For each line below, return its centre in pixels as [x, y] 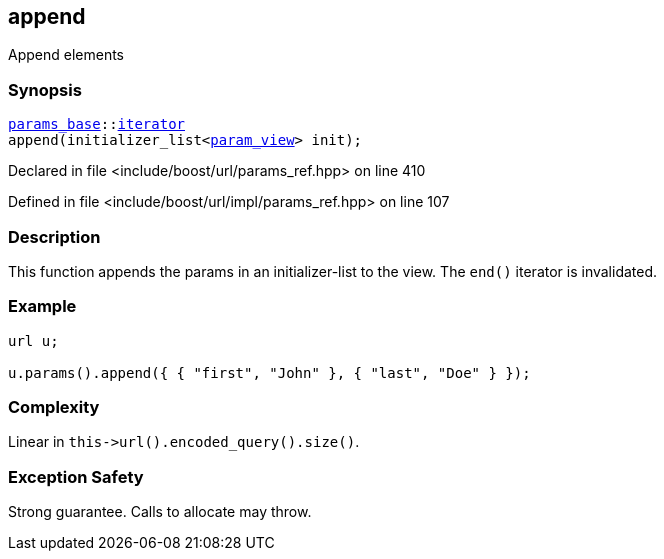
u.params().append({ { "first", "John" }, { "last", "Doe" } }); [269, 372]
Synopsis [45, 89]
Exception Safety [76, 476]
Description [54, 236]
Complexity [54, 407]
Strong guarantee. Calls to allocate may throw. [160, 512]
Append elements [66, 55]
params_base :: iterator [97, 124]
